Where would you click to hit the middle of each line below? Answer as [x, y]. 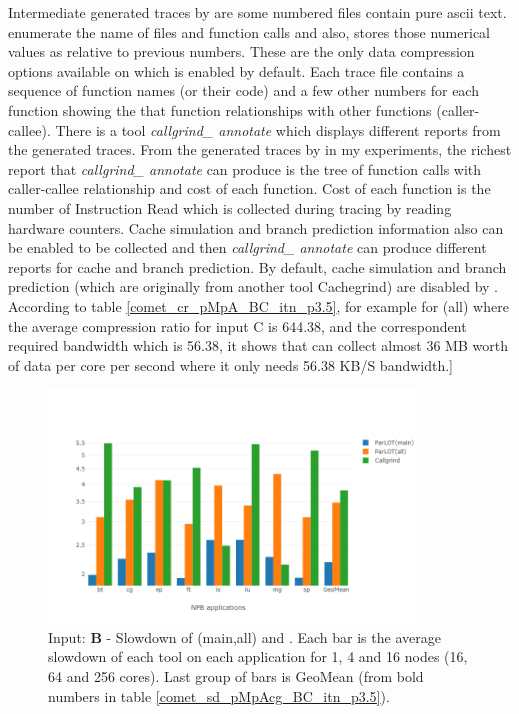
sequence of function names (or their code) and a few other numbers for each [243, 90]
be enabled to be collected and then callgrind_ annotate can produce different [247, 247]
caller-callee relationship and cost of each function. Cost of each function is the [249, 188]
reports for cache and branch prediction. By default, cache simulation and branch [257, 266]
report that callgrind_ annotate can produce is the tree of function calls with [245, 168]
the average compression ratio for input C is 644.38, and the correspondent [237, 325]
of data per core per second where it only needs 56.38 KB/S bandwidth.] [231, 364]
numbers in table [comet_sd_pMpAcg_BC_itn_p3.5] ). [219, 695]
